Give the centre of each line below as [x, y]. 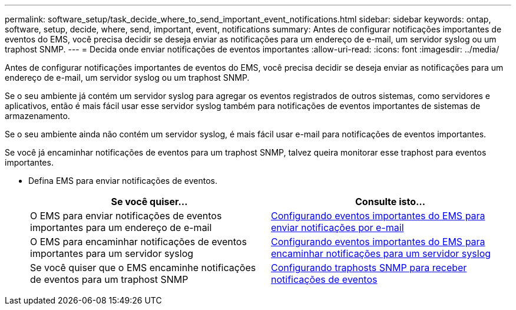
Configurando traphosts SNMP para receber [369, 268]
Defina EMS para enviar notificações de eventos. [123, 181]
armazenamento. [37, 116]
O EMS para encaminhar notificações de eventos [138, 242]
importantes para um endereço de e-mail [121, 227]
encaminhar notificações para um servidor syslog [381, 253]
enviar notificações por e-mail [338, 227]
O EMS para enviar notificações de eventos [126, 216]
